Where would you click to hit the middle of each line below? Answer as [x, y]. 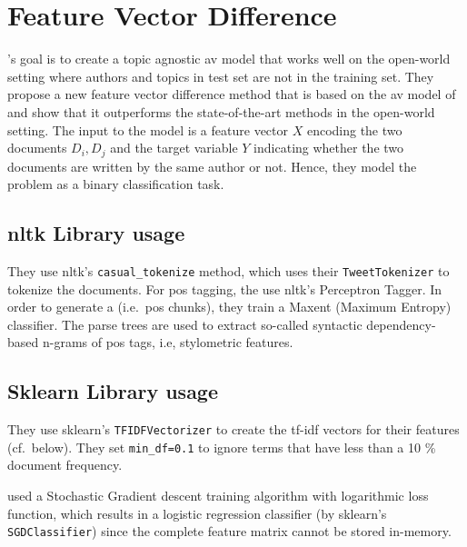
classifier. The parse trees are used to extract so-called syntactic [185, 324]
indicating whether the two [329, 148]
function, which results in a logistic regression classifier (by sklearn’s [197, 513]
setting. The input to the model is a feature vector [148, 129]
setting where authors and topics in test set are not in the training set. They [221, 76]
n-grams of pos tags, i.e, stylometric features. [168, 342]
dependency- [401, 324]
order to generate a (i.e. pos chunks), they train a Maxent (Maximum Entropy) [229, 307]
